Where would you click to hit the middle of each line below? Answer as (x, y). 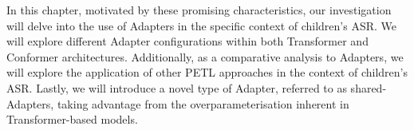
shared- (369, 87)
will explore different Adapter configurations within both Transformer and (187, 41)
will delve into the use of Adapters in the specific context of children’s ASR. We (202, 25)
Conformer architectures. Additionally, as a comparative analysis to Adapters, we (205, 56)
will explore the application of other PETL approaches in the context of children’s (207, 72)
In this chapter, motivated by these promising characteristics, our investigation (199, 10)
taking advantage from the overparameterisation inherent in (203, 103)
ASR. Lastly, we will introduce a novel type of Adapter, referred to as (177, 87)
